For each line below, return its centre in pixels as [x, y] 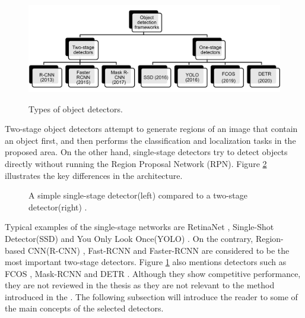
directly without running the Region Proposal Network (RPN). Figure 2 [136, 163]
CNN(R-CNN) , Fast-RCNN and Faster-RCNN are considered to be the [158, 250]
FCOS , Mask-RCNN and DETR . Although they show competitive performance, [153, 273]
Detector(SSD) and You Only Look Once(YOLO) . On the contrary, [129, 238]
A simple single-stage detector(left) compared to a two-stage [138, 195]
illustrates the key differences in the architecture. [94, 175]
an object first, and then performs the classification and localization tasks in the [150, 140]
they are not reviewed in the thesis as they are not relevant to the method [140, 285]
